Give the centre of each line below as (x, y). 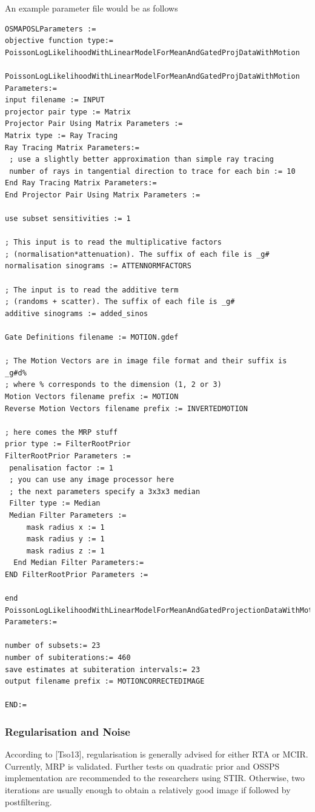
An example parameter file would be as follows (91, 8)
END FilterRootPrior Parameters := (77, 574)
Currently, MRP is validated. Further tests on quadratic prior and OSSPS (142, 766)
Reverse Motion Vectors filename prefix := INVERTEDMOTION (126, 408)
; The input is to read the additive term (92, 290)
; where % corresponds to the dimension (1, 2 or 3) (113, 385)
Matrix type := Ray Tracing (61, 135)
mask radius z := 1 (65, 551)
